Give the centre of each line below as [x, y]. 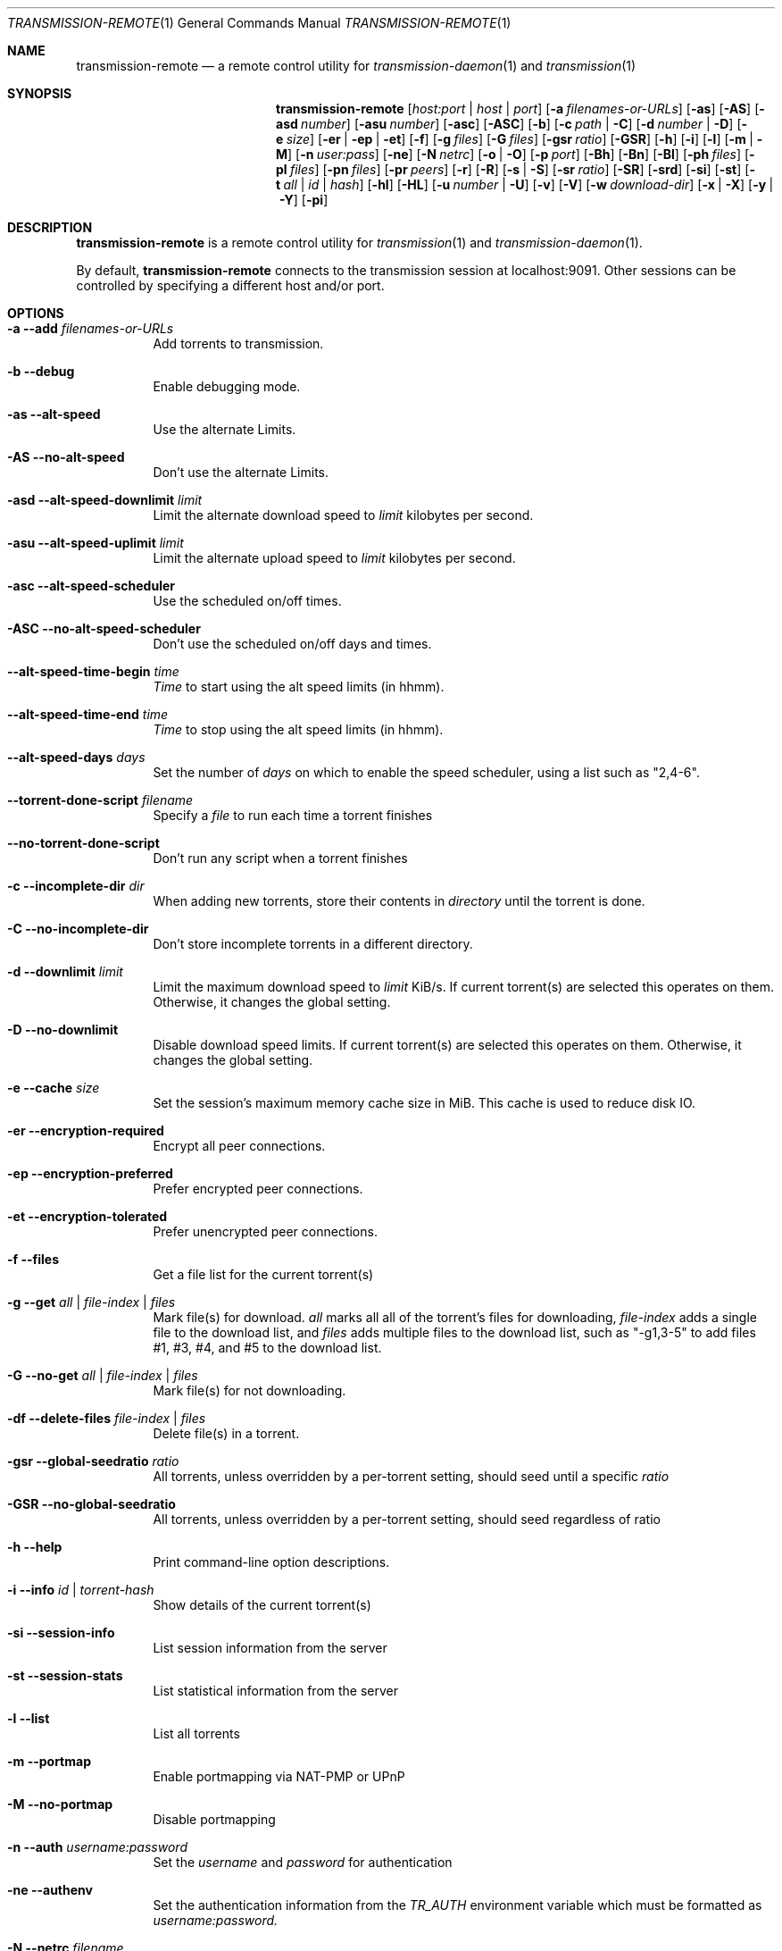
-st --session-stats [65, 1675]
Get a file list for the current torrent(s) [263, 1274]
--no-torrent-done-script [83, 843]
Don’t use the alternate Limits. [241, 472]
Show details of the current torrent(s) [262, 1605]
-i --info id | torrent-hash [81, 1590]
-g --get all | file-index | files [92, 1302]
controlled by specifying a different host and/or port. [230, 285]
